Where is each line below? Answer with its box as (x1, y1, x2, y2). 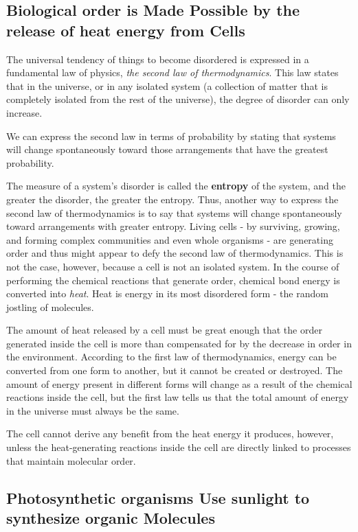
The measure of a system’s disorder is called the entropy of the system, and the (6, 178, 346, 193)
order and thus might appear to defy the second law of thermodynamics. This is (6, 246, 344, 260)
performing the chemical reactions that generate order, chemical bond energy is (6, 273, 340, 287)
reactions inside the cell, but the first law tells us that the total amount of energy (6, 390, 349, 404)
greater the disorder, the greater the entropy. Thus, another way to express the (6, 192, 339, 206)
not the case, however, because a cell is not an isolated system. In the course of (6, 259, 339, 273)
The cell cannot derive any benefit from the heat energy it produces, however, (6, 426, 334, 441)
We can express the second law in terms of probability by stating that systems (6, 128, 336, 143)
